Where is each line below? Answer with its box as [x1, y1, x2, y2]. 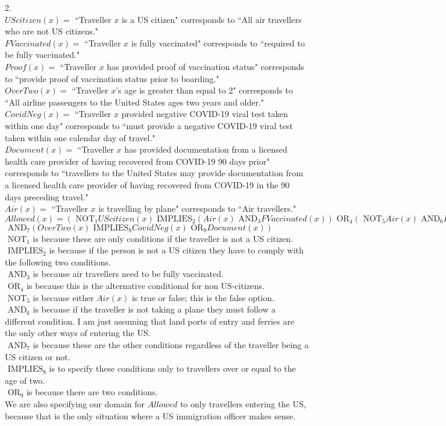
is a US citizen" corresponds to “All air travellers [121, 13, 302, 25]
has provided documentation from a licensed [124, 143, 287, 156]
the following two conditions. [5, 255, 111, 268]
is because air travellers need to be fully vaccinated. [33, 267, 224, 280]
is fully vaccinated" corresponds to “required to [131, 36, 305, 49]
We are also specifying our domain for [5, 398, 145, 410]
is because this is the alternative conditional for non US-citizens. [27, 279, 265, 292]
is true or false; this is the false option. [131, 291, 275, 304]
